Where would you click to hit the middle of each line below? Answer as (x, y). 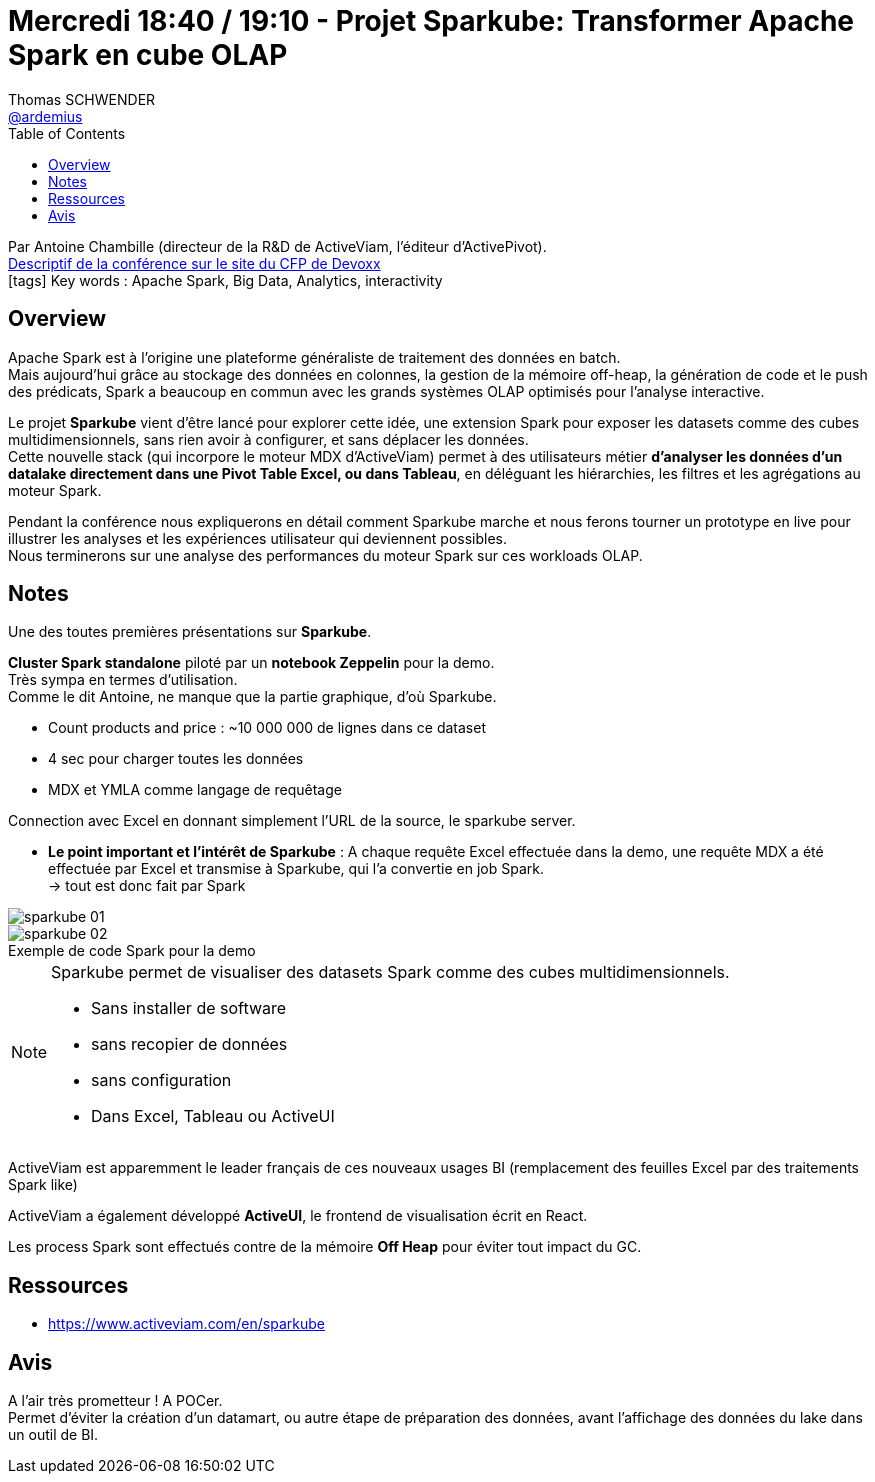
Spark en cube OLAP (148, 55)
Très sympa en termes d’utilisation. (123, 680)
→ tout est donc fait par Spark (147, 886)
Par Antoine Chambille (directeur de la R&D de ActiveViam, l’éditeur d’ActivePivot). (277, 246)
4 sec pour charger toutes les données (176, 759)
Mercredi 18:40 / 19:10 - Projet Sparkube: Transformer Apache (431, 21)
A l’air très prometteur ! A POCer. (115, 1401)
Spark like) (43, 1185)
